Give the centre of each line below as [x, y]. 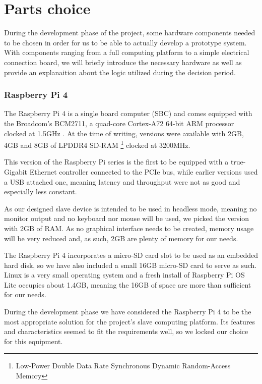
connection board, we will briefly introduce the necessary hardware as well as [123, 62]
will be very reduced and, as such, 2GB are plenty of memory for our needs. [121, 238]
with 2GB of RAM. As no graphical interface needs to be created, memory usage [129, 228]
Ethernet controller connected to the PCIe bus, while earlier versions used [144, 171]
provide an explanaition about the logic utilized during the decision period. [120, 72]
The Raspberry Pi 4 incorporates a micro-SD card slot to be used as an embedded [131, 255]
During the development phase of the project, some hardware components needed [130, 33]
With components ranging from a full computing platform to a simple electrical [127, 52]
